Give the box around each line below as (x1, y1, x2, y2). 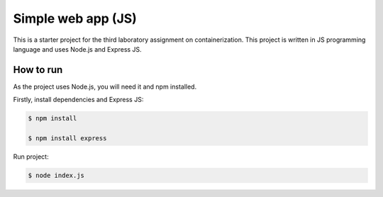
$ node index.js (28, 171, 85, 179)
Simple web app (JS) (13, 11, 138, 26)
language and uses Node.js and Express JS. (13, 45, 142, 53)
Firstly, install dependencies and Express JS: (13, 96, 144, 104)
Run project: (13, 152, 49, 161)
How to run (13, 64, 63, 76)
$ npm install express (28, 135, 107, 142)
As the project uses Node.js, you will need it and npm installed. (13, 82, 197, 91)
